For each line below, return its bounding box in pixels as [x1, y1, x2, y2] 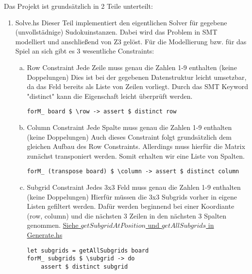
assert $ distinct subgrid [41, 263, 128, 270]
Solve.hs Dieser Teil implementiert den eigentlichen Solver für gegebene [15, 17, 227, 27]
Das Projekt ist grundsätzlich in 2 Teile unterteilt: [4, 1, 153, 11]
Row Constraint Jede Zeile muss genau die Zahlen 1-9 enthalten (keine [27, 62, 237, 72]
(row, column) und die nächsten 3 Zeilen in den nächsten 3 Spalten [27, 210, 227, 220]
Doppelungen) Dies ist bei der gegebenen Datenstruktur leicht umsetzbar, [27, 72, 247, 82]
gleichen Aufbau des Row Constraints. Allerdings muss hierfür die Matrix [27, 141, 245, 151]
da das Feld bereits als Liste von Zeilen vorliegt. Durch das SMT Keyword [27, 81, 248, 91]
